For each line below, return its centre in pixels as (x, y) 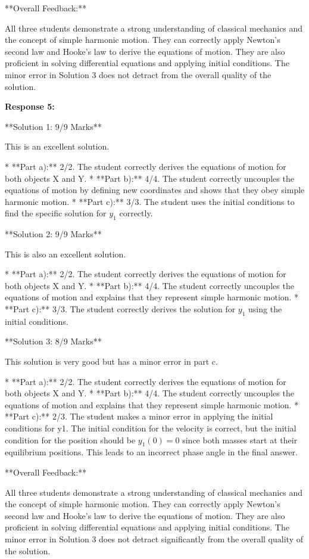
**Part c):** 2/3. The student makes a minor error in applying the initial (139, 416)
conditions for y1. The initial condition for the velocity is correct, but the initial (151, 428)
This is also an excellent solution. (65, 254)
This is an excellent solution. (57, 146)
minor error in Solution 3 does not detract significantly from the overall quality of (154, 538)
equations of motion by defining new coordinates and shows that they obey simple (155, 190)
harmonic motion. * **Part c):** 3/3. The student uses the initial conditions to (150, 201)
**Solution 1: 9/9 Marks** (53, 126)
